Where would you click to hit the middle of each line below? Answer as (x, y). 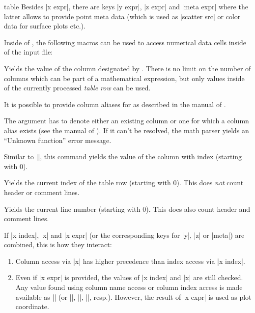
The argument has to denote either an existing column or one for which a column (127, 121)
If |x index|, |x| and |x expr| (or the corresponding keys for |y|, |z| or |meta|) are (124, 235)
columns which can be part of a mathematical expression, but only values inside (124, 78)
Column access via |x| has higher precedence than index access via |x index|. (130, 261)
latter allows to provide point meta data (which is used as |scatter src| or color (122, 16)
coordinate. (32, 306)
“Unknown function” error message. (58, 140)
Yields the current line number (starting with (72, 209)
